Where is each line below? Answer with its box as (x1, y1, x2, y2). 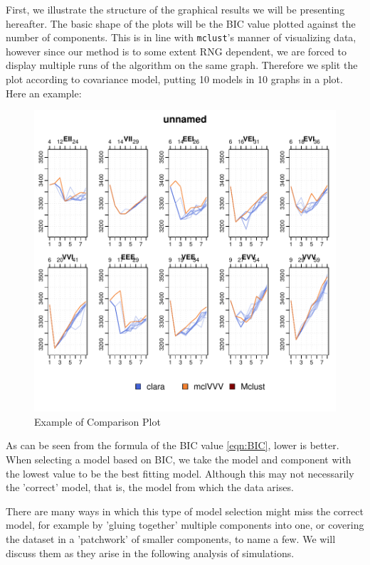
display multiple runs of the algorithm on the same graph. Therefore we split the (6, 58, 358, 72)
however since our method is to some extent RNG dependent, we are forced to (6, 43, 347, 58)
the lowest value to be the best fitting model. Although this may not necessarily (6, 466, 354, 480)
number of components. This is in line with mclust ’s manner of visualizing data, (6, 30, 356, 45)
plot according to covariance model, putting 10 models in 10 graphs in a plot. (6, 72, 343, 87)
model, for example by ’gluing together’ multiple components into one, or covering (6, 517, 364, 532)
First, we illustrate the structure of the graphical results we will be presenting (6, 2, 345, 16)
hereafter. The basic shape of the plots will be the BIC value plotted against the (6, 16, 356, 31)
